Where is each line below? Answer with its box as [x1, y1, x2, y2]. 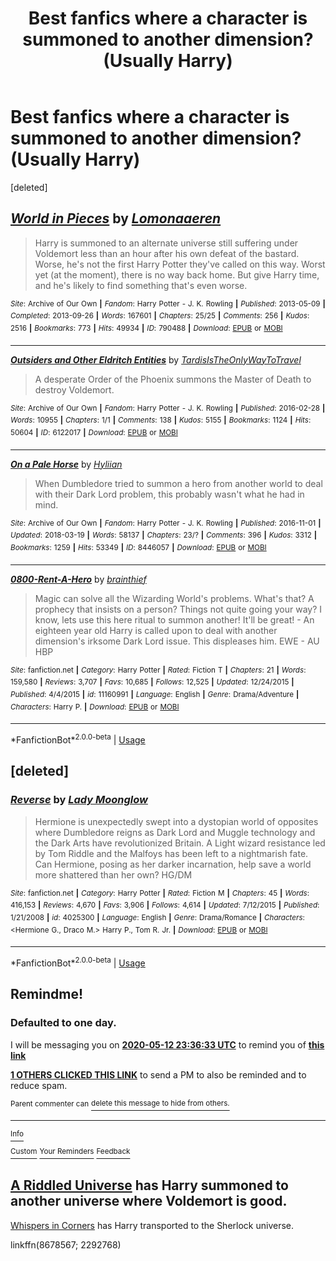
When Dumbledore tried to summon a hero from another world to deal [34, 477, 323, 489]
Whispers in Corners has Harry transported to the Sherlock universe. [10, 1219, 295, 1231]
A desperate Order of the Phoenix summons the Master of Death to [34, 373, 312, 385]
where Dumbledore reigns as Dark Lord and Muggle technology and [34, 826, 316, 838]
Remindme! [10, 986, 83, 1003]
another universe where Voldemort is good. [10, 1193, 288, 1210]
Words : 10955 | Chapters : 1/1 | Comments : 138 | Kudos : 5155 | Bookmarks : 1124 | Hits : [10, 415, 312, 426]
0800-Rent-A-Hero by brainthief [10, 573, 147, 585]
